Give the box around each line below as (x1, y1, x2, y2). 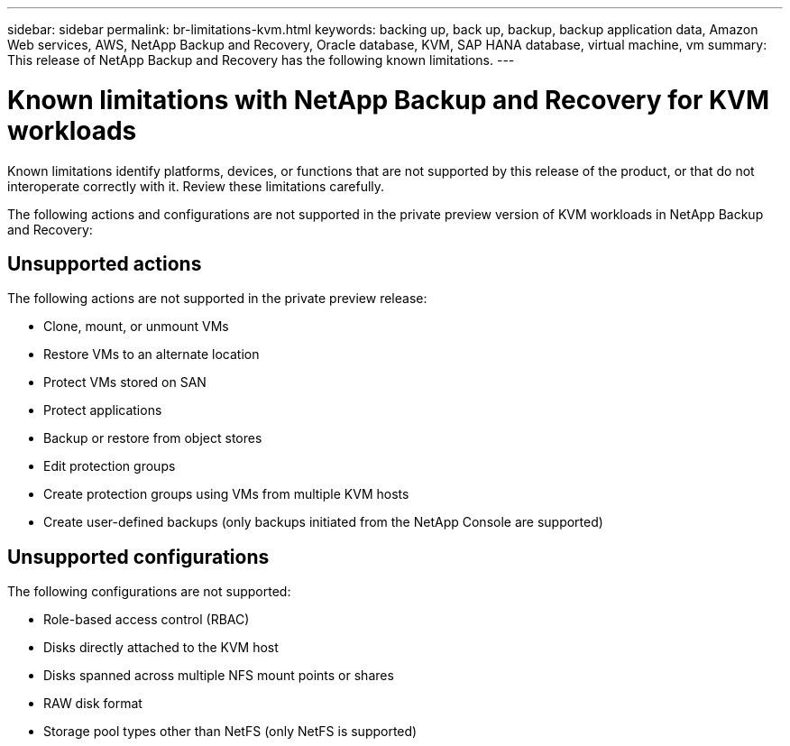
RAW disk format (43, 695, 142, 712)
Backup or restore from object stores (43, 430, 262, 447)
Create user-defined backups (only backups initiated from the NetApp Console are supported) (43, 514, 603, 530)
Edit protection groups (43, 458, 176, 474)
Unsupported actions (7, 252, 202, 275)
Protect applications (43, 402, 162, 419)
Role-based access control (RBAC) (43, 612, 250, 628)
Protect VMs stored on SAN (43, 374, 207, 391)
